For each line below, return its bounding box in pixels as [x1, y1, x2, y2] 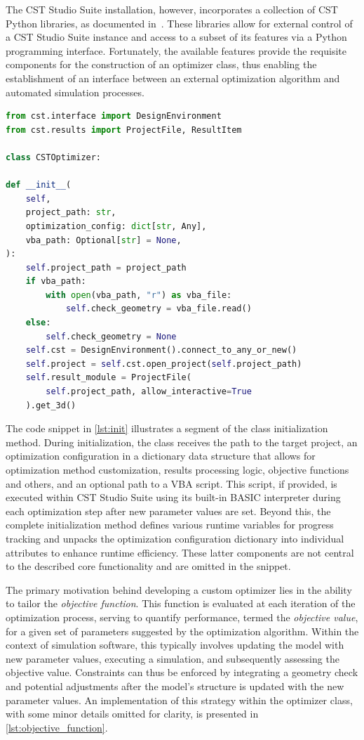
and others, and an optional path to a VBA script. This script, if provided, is [6, 476, 337, 491]
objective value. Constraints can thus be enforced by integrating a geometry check [6, 665, 358, 680]
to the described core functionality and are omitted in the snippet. [6, 559, 291, 573]
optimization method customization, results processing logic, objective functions [6, 462, 349, 476]
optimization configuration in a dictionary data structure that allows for [6, 448, 316, 463]
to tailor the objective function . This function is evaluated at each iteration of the [6, 596, 356, 611]
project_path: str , [25, 207, 116, 218]
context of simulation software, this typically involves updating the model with [6, 637, 344, 652]
